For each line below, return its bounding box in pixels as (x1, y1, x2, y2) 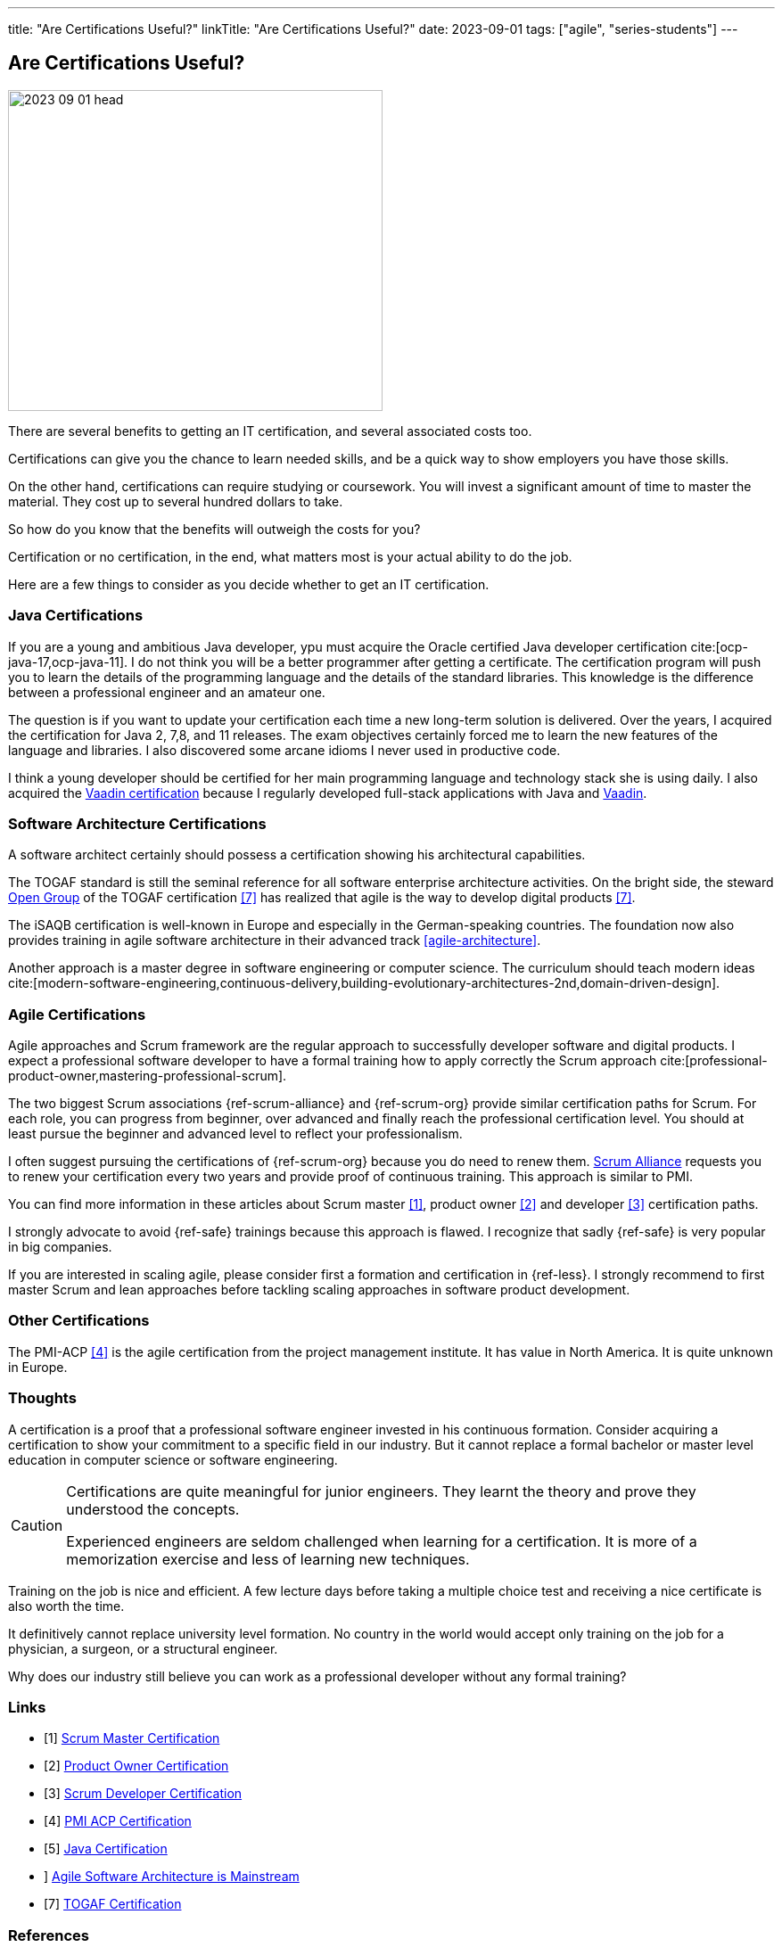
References (8, 1926, 89, 1944)
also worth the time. (8, 1598, 125, 1614)
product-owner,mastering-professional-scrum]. (8, 1068, 287, 1084)
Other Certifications (8, 1311, 150, 1330)
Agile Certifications (8, 1005, 146, 1023)
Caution (11, 1516, 63, 1534)
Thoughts (8, 1389, 77, 1408)
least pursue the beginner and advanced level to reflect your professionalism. (8, 1126, 463, 1142)
